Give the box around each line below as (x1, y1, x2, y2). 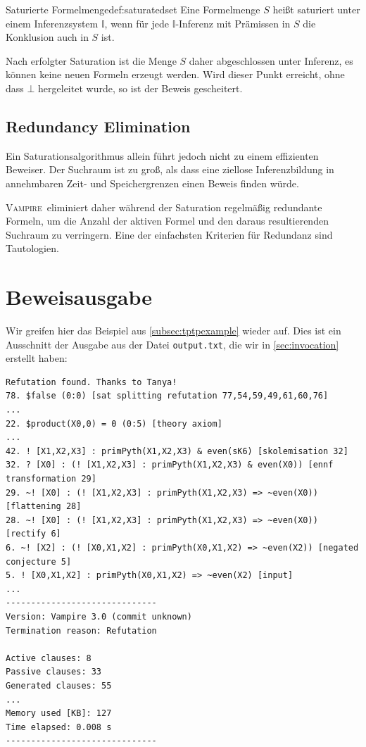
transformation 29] (6, 474, 96, 484)
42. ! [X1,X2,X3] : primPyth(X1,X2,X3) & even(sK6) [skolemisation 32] (6, 446, 348, 456)
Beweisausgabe (6, 282, 152, 311)
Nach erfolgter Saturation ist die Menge (6, 53, 177, 68)
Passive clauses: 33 (6, 667, 102, 677)
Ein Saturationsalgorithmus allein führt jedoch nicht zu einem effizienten (6, 148, 319, 163)
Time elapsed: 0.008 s (6, 722, 112, 732)
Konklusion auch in (6, 30, 89, 44)
